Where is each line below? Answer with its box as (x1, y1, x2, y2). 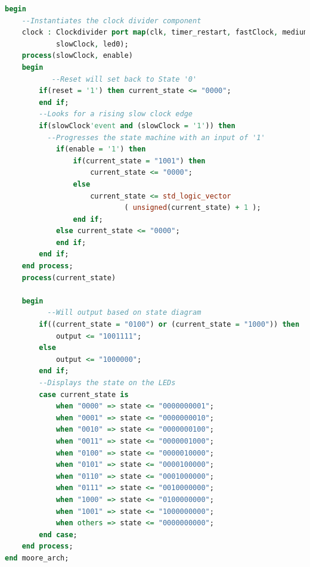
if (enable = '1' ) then (55, 145, 146, 154)
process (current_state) (21, 273, 116, 282)
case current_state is (39, 390, 129, 399)
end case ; (39, 530, 77, 539)
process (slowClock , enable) (21, 51, 133, 60)
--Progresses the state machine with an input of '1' (47, 133, 265, 142)
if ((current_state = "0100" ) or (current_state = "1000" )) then (39, 320, 300, 329)
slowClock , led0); (55, 39, 129, 48)
